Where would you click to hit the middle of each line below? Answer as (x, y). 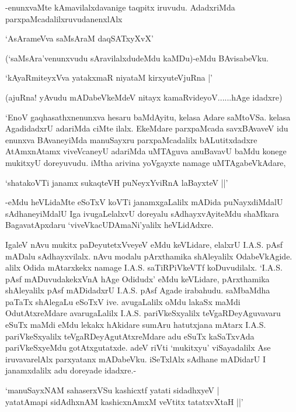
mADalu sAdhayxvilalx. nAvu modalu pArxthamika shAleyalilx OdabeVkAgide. (149, 256)
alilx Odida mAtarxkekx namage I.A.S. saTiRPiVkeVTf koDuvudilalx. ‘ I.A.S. (144, 267)
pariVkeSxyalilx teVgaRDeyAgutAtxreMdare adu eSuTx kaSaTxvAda (130, 336)
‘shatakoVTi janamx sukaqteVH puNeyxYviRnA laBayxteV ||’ (117, 182)
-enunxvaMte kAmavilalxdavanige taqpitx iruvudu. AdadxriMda (120, 7)
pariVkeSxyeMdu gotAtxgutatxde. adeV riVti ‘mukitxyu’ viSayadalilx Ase (138, 347)
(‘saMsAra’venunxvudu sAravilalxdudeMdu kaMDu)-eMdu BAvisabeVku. (137, 58)
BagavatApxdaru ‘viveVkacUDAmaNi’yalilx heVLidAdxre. (109, 225)
